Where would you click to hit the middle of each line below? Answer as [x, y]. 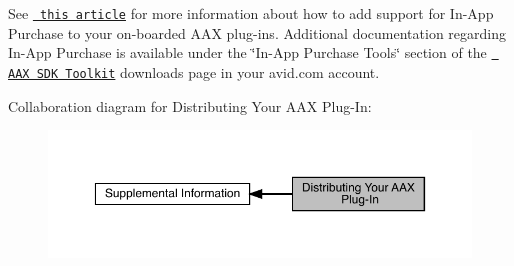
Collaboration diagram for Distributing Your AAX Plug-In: [190, 105]
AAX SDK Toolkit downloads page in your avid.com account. [194, 71]
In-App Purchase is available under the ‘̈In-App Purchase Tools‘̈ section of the [247, 52]
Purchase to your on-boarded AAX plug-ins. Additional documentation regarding [257, 32]
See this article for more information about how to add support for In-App [251, 13]
